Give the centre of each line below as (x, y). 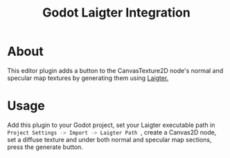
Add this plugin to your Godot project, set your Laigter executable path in (111, 125)
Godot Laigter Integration (116, 13)
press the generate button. (45, 147)
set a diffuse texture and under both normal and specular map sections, (109, 139)
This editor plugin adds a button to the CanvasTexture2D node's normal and (115, 70)
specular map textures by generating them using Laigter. (88, 78)
